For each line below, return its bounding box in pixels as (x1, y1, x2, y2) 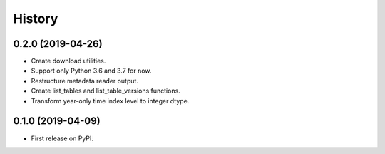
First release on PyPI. (31, 134, 94, 143)
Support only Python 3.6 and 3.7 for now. (31, 66, 152, 75)
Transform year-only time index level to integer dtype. (31, 96, 190, 105)
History (13, 11, 58, 26)
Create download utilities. (31, 57, 106, 66)
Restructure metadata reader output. (31, 76, 139, 85)
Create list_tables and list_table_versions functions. (31, 86, 181, 96)
